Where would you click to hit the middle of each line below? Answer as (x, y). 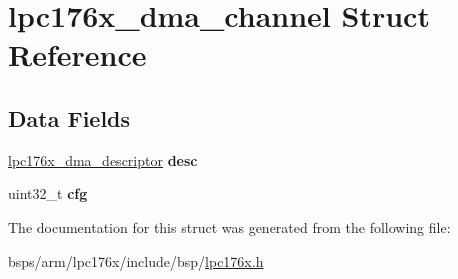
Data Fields (69, 117)
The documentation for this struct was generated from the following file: (229, 226)
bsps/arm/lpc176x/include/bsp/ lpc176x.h (136, 260)
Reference (77, 54)
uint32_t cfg (48, 193)
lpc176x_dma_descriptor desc (103, 159)
